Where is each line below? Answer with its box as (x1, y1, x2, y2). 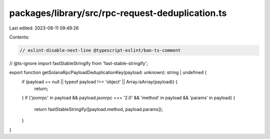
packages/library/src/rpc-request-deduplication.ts (9, 7, 227, 18)
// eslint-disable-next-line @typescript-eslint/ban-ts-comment (19, 47, 181, 53)
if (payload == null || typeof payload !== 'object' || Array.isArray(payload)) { (21, 78, 177, 84)
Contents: (9, 34, 29, 40)
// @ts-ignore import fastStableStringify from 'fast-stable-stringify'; (9, 60, 148, 66)
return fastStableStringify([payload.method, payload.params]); (34, 106, 163, 112)
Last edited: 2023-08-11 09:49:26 (9, 25, 79, 31)
